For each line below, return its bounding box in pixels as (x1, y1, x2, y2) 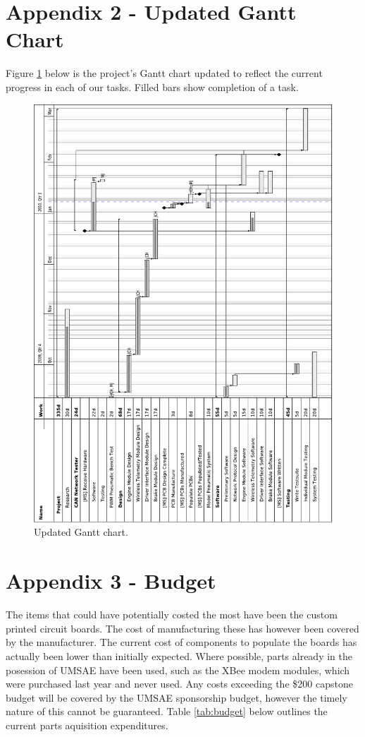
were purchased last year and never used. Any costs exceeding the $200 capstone (6, 676, 353, 691)
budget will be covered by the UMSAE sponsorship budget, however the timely (6, 690, 347, 705)
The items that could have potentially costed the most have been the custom (6, 607, 338, 622)
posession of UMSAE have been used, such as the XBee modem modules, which (6, 662, 350, 677)
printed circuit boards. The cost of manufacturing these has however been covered (6, 621, 359, 635)
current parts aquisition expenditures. (6, 717, 168, 732)
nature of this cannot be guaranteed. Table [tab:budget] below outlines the (6, 704, 328, 719)
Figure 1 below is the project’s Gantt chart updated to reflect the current (6, 66, 323, 80)
